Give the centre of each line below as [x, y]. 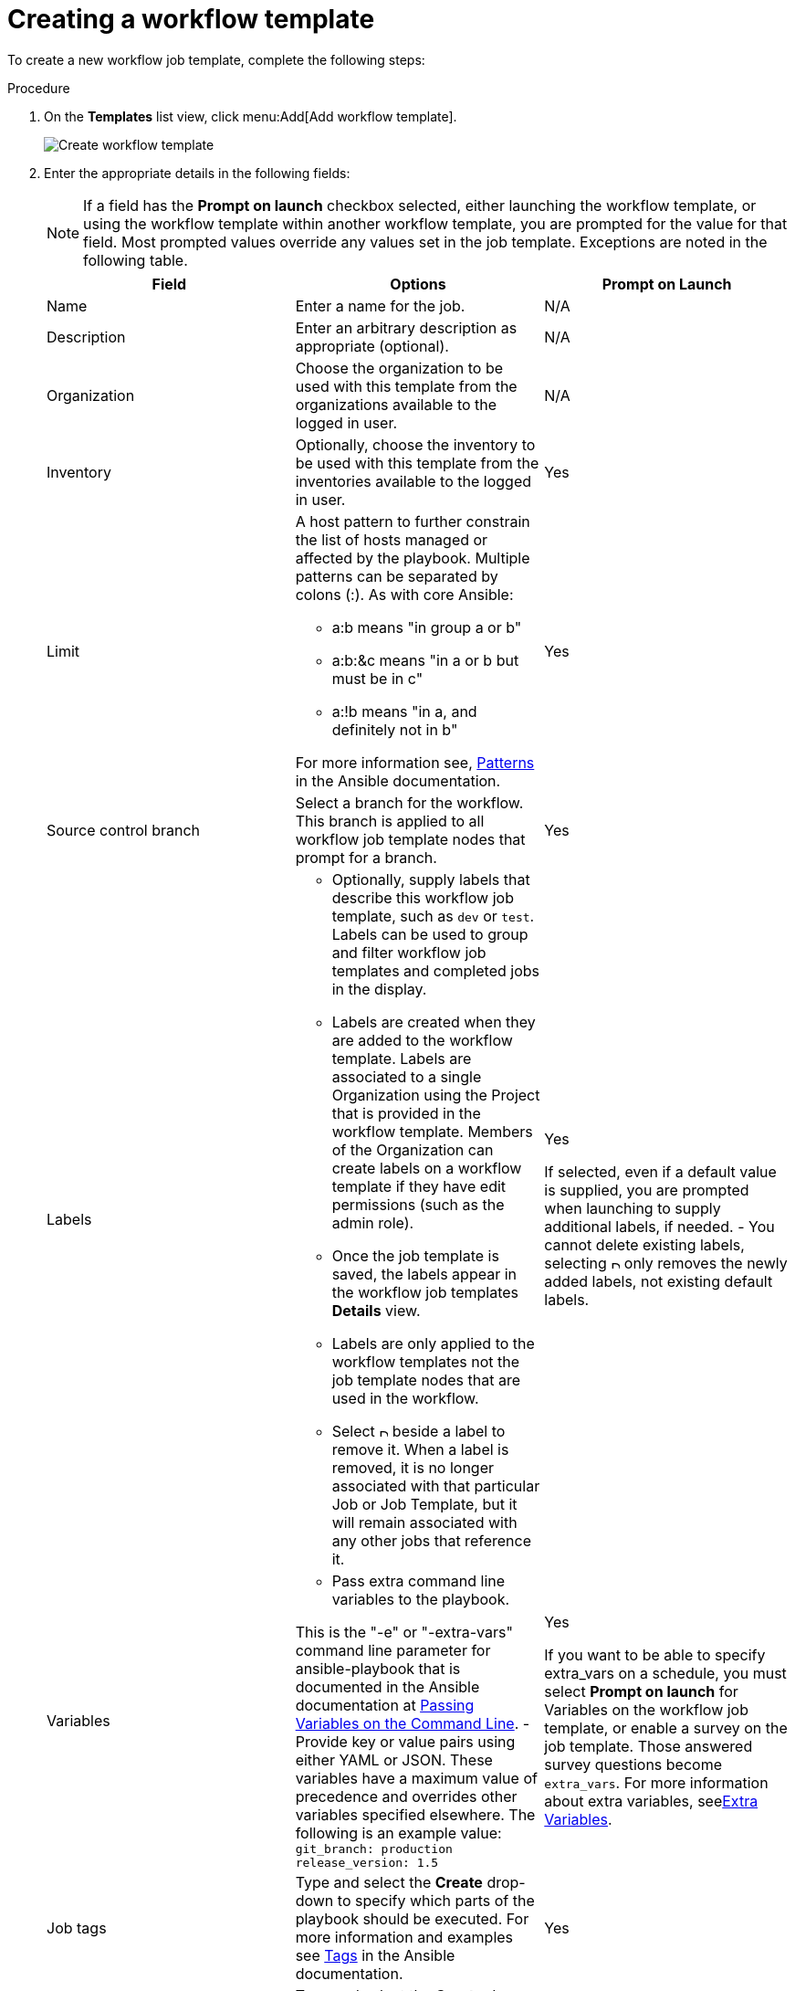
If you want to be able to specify [655, 1654]
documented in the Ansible [387, 1686]
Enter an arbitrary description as [406, 327]
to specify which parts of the [436, 1900]
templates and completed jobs [435, 970]
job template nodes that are [426, 1380]
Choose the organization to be [399, 368]
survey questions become [633, 1764]
